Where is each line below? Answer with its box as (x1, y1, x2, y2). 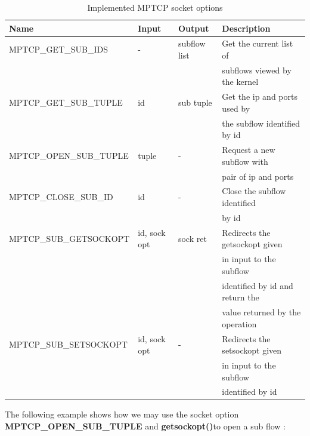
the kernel (222, 75, 259, 88)
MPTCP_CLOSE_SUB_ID (9, 191, 113, 203)
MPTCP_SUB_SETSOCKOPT (9, 338, 128, 351)
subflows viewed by (222, 63, 292, 76)
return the (222, 291, 259, 303)
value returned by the (222, 306, 301, 318)
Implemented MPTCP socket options (87, 1, 223, 13)
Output (178, 22, 209, 34)
